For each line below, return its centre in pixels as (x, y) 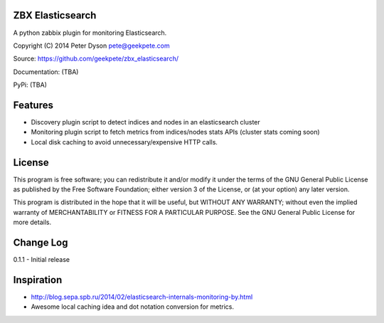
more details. (32, 222)
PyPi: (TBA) (30, 85)
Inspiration (38, 280)
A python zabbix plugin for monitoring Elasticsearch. (90, 33)
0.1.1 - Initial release (42, 260)
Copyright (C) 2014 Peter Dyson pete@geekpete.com (91, 46)
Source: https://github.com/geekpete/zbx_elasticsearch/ (96, 59)
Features (33, 105)
